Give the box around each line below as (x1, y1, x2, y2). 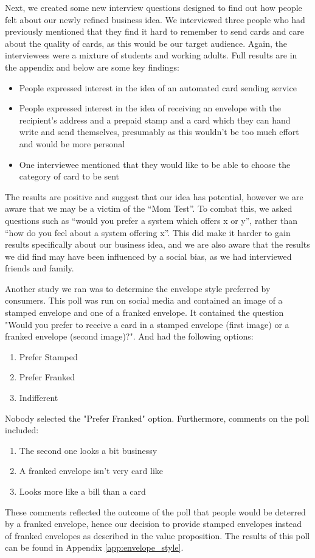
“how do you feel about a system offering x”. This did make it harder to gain (5, 226, 291, 239)
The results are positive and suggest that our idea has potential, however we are (5, 190, 303, 203)
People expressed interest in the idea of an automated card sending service (19, 81, 297, 94)
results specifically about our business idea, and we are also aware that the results (5, 238, 310, 251)
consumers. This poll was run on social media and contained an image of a (5, 294, 283, 307)
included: (5, 424, 39, 436)
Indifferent (19, 391, 58, 404)
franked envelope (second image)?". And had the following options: (5, 330, 254, 343)
